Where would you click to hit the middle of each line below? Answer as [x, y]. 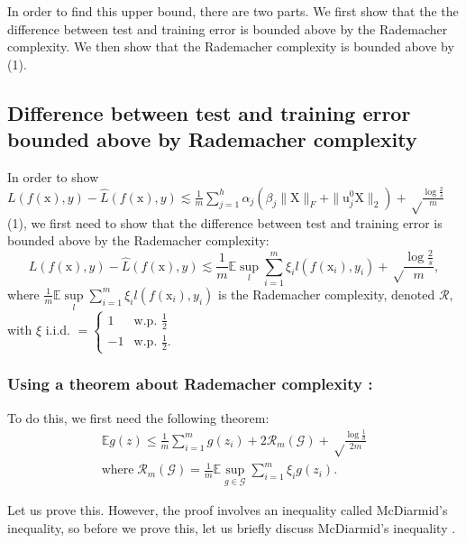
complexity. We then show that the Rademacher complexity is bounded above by [231, 46]
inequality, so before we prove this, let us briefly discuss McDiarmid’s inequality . [232, 528]
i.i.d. [58, 330]
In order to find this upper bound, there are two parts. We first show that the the [233, 11]
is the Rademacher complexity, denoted [327, 294]
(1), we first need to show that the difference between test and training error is [225, 222]
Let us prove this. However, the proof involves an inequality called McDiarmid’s [228, 510]
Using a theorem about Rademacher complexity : [190, 384]
